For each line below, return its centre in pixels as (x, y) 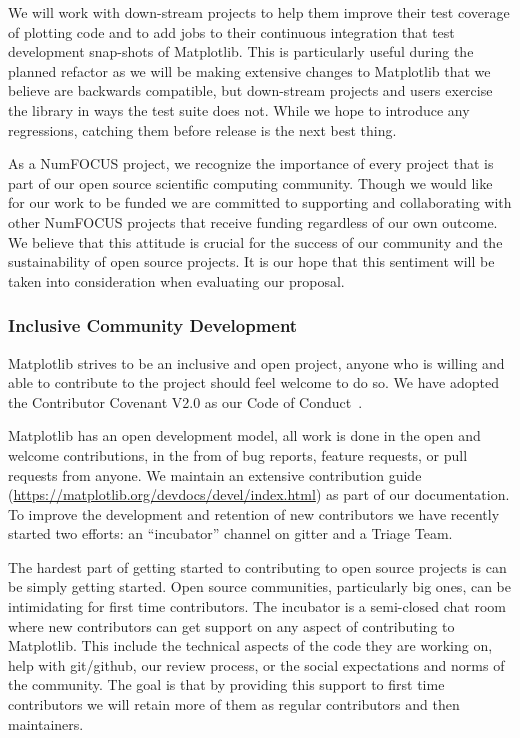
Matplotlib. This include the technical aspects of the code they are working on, (250, 645)
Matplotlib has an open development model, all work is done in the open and (244, 435)
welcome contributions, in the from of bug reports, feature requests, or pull (238, 454)
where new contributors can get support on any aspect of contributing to (231, 625)
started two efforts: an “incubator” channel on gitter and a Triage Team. (230, 533)
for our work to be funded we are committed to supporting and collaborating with (260, 202)
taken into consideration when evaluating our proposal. (176, 280)
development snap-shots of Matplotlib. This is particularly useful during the (241, 51)
